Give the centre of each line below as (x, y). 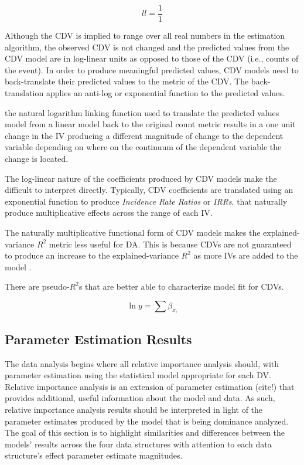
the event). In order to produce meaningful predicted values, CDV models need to (152, 69)
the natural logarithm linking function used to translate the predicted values (142, 112)
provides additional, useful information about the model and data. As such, (140, 398)
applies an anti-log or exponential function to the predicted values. (165, 93)
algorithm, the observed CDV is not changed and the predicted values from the (147, 47)
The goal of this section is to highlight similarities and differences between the (145, 432)
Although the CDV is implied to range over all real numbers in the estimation (145, 35)
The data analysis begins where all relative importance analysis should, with (142, 363)
